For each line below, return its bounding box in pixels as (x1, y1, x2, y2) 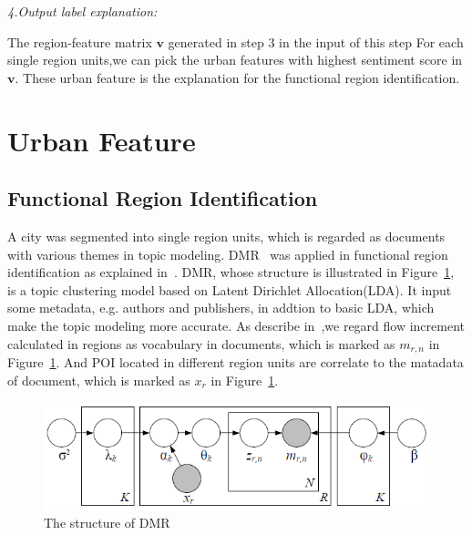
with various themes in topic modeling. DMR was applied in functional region (7, 244, 448, 263)
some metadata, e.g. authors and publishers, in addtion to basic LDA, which (7, 298, 435, 317)
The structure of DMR (44, 513, 170, 532)
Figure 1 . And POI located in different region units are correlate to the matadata (7, 352, 464, 371)
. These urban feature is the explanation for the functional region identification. (15, 67, 460, 87)
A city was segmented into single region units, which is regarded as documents (7, 226, 446, 245)
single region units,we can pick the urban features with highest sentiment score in (7, 50, 463, 69)
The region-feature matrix (7, 32, 152, 51)
